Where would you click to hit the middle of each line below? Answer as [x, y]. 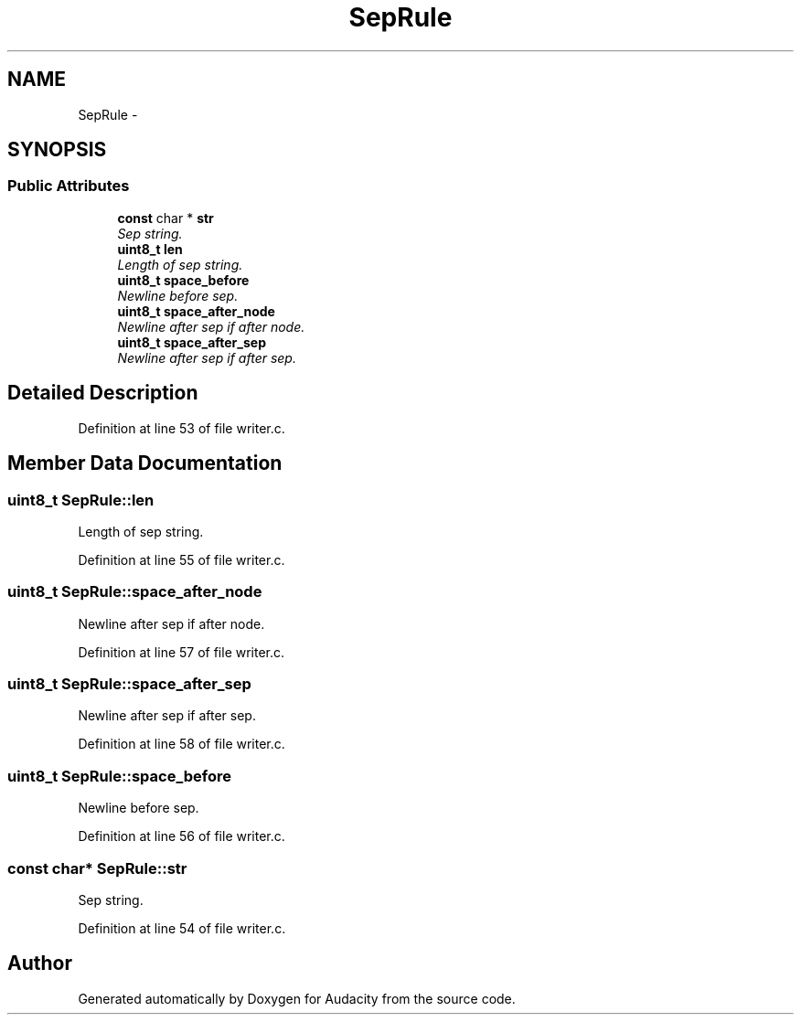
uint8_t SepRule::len [81, 500]
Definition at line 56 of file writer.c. [182, 836]
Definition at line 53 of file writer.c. [182, 428]
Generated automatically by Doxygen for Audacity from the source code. [297, 998]
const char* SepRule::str [97, 868]
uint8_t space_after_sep [192, 342]
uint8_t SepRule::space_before [119, 776]
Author [40, 963]
